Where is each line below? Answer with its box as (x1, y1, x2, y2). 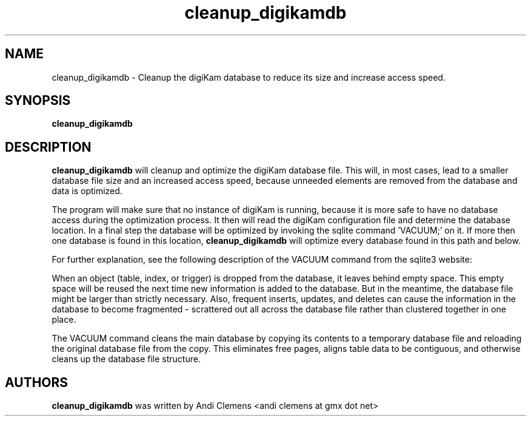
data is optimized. (52, 186, 122, 197)
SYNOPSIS (5, 93, 71, 109)
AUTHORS (5, 374, 68, 390)
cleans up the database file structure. (52, 354, 201, 365)
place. (52, 314, 76, 325)
